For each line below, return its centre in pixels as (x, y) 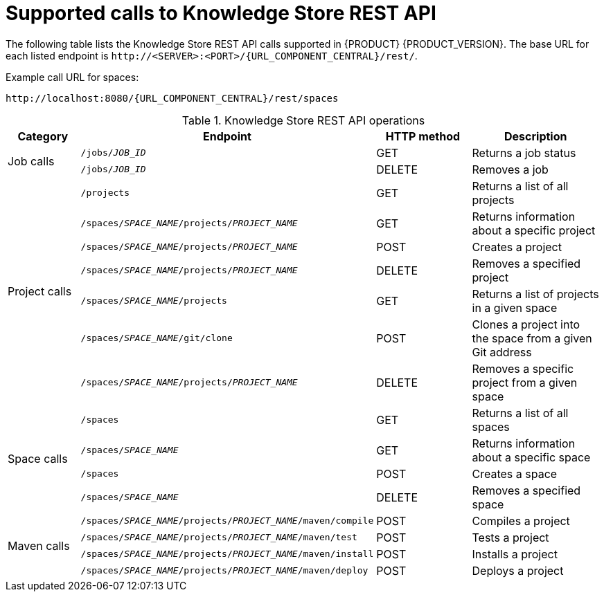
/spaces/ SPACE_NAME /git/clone (157, 338)
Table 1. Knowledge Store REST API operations (303, 120)
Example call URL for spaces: (72, 77)
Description (536, 136)
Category (43, 136)
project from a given (525, 382)
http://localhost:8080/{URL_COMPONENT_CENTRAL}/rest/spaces (172, 98)
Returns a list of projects (535, 294)
